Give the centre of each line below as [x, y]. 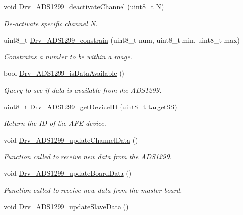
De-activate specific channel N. [51, 23]
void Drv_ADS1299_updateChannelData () [71, 139]
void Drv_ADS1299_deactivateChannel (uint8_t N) [84, 6]
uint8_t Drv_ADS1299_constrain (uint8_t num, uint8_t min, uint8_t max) [122, 40]
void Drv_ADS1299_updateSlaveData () [66, 206]
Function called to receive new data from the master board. [93, 189]
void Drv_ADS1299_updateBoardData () [68, 173]
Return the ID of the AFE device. [55, 123]
